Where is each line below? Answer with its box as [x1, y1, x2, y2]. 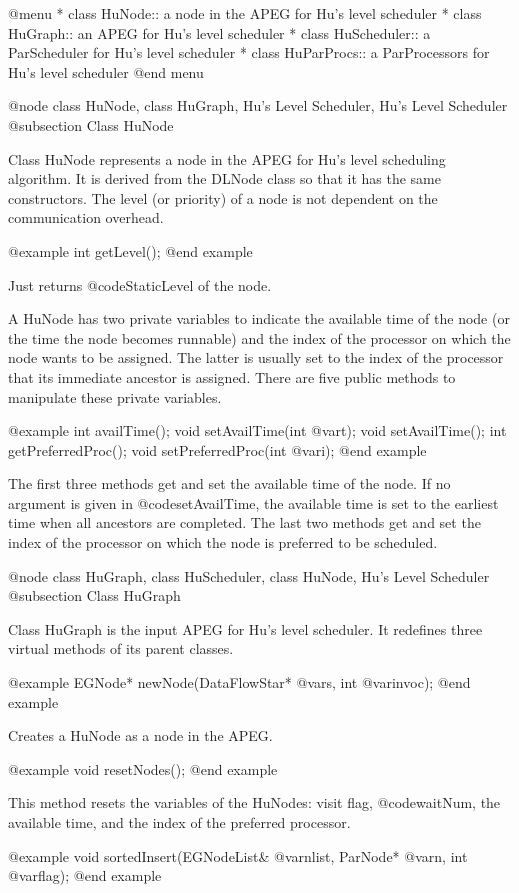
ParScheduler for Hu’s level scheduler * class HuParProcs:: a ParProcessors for [8, 42, 490, 63]
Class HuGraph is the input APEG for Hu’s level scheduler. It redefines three [8, 618, 483, 639]
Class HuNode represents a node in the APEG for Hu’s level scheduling [8, 148, 446, 169]
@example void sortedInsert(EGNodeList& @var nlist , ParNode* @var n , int [8, 845, 468, 866]
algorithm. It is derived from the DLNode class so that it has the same [8, 168, 441, 189]
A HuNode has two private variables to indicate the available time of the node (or [8, 308, 510, 329]
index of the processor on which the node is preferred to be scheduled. [8, 532, 438, 553]
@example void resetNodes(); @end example [8, 758, 278, 779]
